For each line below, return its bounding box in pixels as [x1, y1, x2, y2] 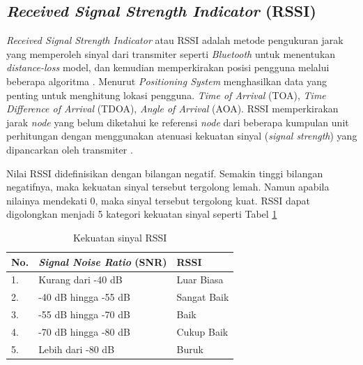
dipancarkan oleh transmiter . [6, 142, 133, 156]
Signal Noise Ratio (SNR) [38, 254, 167, 269]
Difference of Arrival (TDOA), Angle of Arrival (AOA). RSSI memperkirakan [6, 101, 339, 116]
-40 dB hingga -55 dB [38, 290, 130, 304]
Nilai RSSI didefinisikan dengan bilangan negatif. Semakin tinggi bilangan [6, 165, 323, 180]
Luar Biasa [176, 272, 224, 287]
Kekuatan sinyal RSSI [72, 230, 167, 244]
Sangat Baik [176, 290, 229, 304]
